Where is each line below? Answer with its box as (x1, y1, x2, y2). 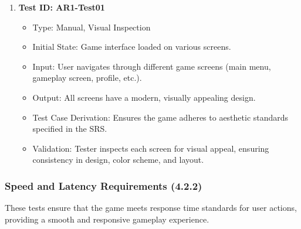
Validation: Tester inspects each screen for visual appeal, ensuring (32, 142, 269, 154)
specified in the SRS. (32, 122, 107, 135)
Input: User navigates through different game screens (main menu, (32, 60, 271, 72)
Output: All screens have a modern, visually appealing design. (32, 91, 256, 103)
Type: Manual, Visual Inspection (32, 20, 151, 33)
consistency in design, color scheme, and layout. (32, 153, 204, 166)
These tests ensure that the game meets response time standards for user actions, (5, 201, 297, 214)
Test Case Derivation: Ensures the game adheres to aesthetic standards (32, 111, 289, 123)
